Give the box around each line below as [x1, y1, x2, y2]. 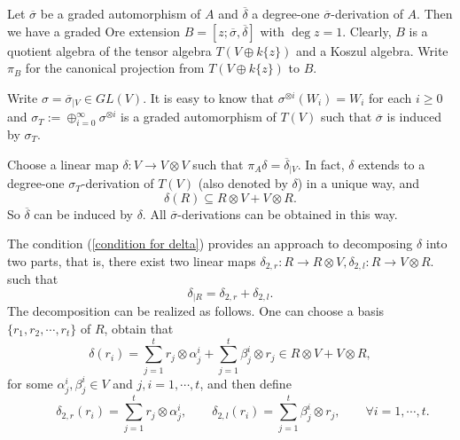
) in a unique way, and [297, 174, 420, 192]
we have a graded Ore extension [7, 21, 180, 40]
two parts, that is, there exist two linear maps [7, 251, 256, 270]
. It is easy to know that [143, 88, 275, 106]
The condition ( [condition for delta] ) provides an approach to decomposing [7, 234, 413, 253]
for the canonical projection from [25, 59, 205, 77]
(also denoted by [198, 174, 288, 192]
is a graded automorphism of [121, 107, 277, 126]
